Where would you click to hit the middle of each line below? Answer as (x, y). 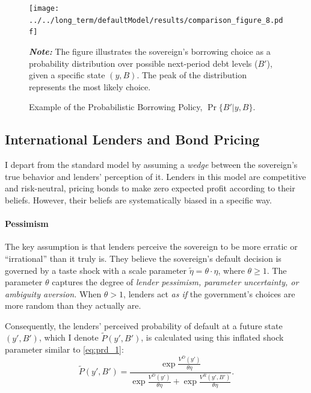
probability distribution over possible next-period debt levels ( (143, 63)
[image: (44, 8)
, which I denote (69, 337)
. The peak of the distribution (192, 75)
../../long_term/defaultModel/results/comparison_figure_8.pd (156, 20)
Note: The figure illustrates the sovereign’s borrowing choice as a (150, 51)
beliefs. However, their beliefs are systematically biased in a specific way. (138, 200)
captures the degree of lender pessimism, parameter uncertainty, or (175, 282)
